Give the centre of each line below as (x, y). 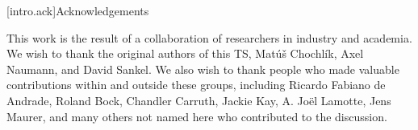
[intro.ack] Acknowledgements (78, 10)
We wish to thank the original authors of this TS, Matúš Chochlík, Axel (185, 53)
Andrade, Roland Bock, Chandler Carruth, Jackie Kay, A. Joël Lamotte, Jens (199, 100)
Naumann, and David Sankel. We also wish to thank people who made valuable (203, 69)
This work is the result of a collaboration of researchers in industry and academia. (209, 37)
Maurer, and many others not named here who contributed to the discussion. (197, 116)
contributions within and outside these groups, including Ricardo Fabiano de (196, 85)
